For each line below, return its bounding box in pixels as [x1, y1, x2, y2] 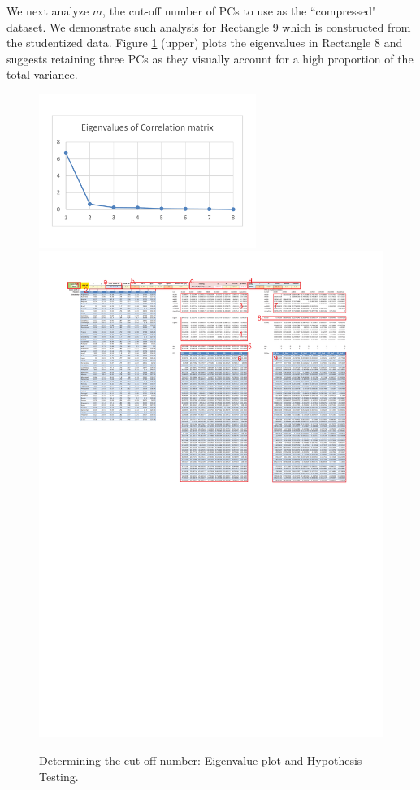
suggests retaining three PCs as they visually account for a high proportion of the [6, 50, 414, 67]
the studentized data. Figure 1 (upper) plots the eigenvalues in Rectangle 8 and [6, 34, 403, 51]
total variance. [6, 66, 78, 83]
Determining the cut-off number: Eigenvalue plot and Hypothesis [39, 751, 362, 768]
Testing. [39, 767, 79, 784]
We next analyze [6, 2, 89, 19]
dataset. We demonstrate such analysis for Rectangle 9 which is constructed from [6, 18, 411, 35]
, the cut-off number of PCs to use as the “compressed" [102, 2, 377, 19]
